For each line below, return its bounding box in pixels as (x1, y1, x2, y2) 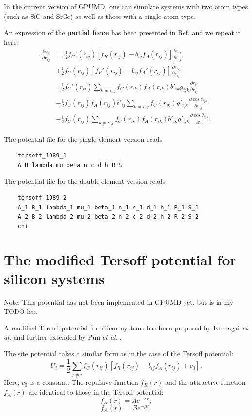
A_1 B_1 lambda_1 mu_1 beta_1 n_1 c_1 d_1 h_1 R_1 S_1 (17, 204, 199, 211)
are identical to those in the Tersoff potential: (28, 387, 164, 397)
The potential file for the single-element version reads (4, 134, 163, 144)
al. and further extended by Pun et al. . (4, 332, 122, 342)
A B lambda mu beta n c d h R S (17, 161, 122, 169)
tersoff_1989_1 (17, 152, 67, 159)
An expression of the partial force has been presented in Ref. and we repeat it (4, 27, 241, 37)
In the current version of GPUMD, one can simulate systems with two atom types (4, 1, 248, 11)
